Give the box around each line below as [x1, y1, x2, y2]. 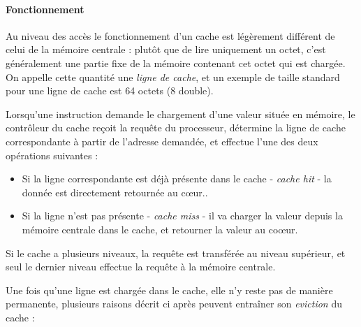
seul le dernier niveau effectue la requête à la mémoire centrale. [6, 259, 276, 274]
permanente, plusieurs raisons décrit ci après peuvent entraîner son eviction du [6, 296, 342, 311]
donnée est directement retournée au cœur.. [22, 184, 208, 199]
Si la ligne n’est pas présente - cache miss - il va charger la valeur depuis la [22, 208, 343, 223]
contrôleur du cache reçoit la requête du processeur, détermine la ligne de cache [6, 120, 346, 135]
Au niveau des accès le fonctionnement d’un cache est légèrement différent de [6, 28, 335, 43]
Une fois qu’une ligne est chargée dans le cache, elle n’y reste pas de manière [6, 282, 333, 297]
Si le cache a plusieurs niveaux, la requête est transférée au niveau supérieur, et [6, 245, 346, 260]
